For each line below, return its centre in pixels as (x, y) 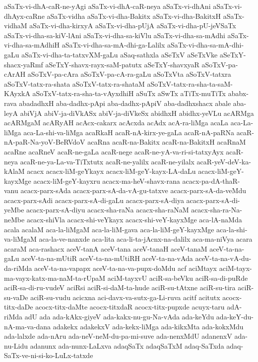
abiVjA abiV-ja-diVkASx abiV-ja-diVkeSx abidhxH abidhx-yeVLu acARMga (137, 113)
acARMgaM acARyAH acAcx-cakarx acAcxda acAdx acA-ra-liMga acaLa (116, 123)
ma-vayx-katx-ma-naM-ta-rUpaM (55, 278)
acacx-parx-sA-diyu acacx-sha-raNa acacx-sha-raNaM (108, 210)
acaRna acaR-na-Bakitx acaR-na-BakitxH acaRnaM (167, 142)
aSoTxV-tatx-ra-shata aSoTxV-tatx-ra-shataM (74, 83)
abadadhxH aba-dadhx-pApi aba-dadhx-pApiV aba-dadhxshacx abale (125, 103)
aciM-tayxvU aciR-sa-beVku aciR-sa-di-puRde (178, 278)
